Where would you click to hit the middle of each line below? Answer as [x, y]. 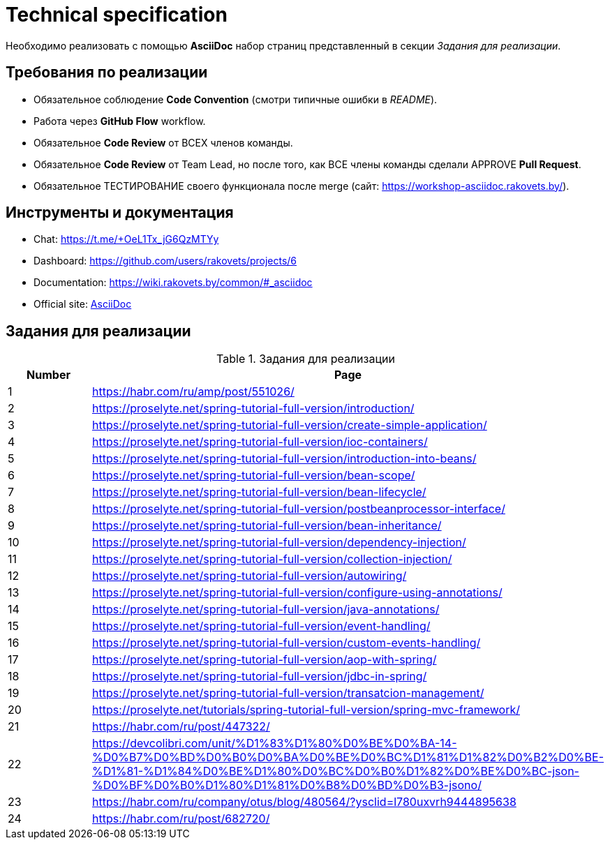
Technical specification [117, 15]
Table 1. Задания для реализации [306, 359]
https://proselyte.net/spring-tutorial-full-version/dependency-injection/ [279, 543]
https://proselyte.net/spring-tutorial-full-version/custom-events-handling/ [286, 643]
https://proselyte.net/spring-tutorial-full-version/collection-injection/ [272, 559]
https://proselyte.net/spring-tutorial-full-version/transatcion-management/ [288, 693]
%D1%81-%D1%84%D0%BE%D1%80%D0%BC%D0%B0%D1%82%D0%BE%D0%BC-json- [335, 771]
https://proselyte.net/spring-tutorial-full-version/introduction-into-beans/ [284, 459]
